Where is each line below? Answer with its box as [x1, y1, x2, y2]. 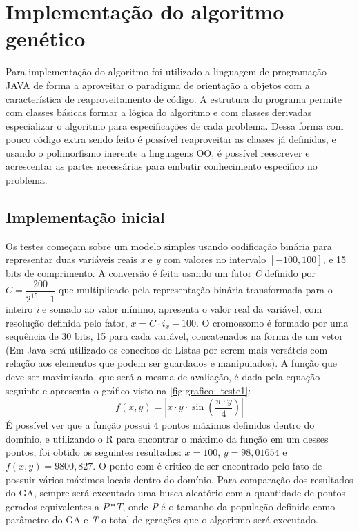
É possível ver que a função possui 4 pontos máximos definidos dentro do [6, 418, 315, 432]
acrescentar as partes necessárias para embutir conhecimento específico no [6, 159, 318, 173]
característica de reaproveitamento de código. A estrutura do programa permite [6, 91, 342, 106]
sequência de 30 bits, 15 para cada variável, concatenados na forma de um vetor [6, 329, 343, 343]
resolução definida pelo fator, [6, 315, 128, 329]
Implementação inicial [6, 206, 165, 228]
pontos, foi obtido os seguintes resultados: [6, 445, 182, 459]
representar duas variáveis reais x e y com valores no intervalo [6, 252, 266, 267]
